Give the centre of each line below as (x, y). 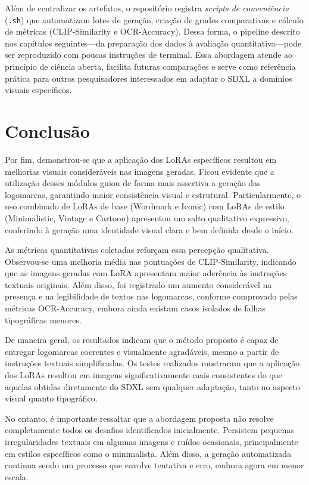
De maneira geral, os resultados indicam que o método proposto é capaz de (142, 340)
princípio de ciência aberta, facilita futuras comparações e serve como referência (150, 67)
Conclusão (47, 131)
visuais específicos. (38, 90)
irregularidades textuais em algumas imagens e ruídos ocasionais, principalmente (152, 441)
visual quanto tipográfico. (51, 398)
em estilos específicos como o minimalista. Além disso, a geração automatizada (148, 453)
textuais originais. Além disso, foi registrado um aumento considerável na (138, 284)
